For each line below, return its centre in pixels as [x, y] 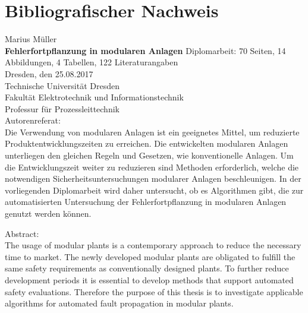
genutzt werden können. [48, 214]
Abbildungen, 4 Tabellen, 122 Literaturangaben [92, 62]
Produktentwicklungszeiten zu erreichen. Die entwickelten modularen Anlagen [147, 143]
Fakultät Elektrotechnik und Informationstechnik [94, 97]
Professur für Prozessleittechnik [62, 108]
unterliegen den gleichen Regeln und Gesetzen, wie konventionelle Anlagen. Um [149, 155]
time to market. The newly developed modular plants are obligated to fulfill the [150, 256]
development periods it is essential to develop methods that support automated [149, 280]
